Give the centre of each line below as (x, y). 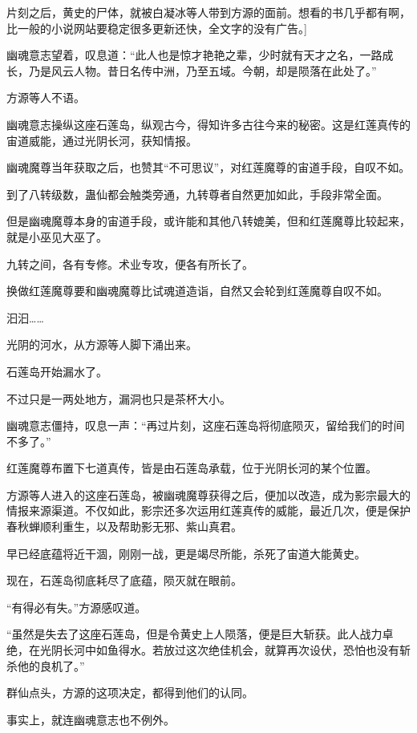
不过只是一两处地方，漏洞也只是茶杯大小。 (119, 398)
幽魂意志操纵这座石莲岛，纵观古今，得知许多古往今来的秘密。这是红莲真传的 (208, 124)
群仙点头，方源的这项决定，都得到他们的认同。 (130, 693)
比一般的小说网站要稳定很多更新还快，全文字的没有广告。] (157, 28)
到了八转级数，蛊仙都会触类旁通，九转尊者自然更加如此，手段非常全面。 (197, 194)
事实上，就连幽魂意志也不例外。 (91, 719)
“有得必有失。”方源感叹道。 (77, 607)
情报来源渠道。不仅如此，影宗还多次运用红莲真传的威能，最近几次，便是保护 (208, 510)
